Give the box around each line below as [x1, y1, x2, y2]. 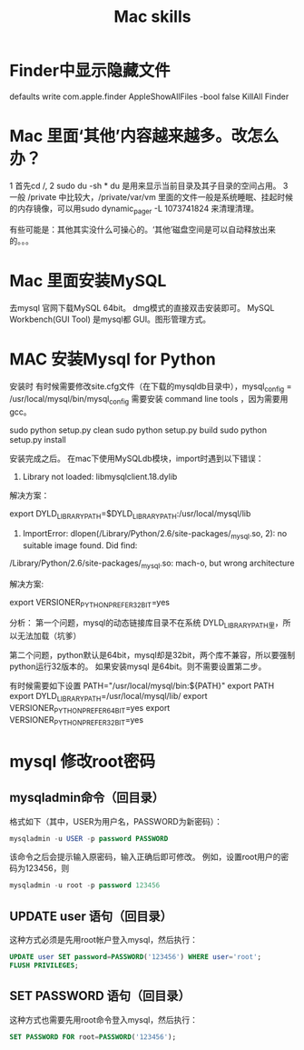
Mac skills [113, 6, 191, 27]
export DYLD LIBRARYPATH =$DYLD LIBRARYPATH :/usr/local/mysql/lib [9, 508, 251, 521]
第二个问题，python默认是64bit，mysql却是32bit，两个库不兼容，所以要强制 [9, 650, 296, 661]
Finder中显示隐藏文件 [9, 61, 171, 81]
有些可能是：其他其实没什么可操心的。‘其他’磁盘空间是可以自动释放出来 [9, 224, 277, 235]
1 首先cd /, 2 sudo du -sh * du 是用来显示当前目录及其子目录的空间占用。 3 [9, 180, 289, 191]
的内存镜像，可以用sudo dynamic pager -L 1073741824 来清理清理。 [9, 203, 260, 215]
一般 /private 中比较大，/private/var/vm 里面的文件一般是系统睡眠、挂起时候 [9, 191, 293, 202]
